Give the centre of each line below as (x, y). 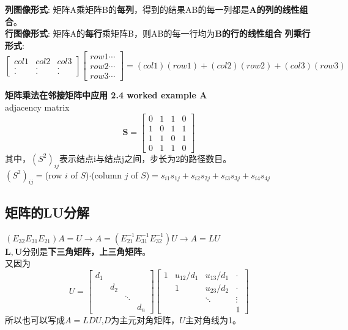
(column (107, 174)
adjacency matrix (37, 107)
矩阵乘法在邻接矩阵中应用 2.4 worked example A (106, 95)
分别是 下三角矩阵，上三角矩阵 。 (87, 251)
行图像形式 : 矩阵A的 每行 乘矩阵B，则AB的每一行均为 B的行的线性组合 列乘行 (158, 33)
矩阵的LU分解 (47, 212)
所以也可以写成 (35, 319)
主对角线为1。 (213, 319)
